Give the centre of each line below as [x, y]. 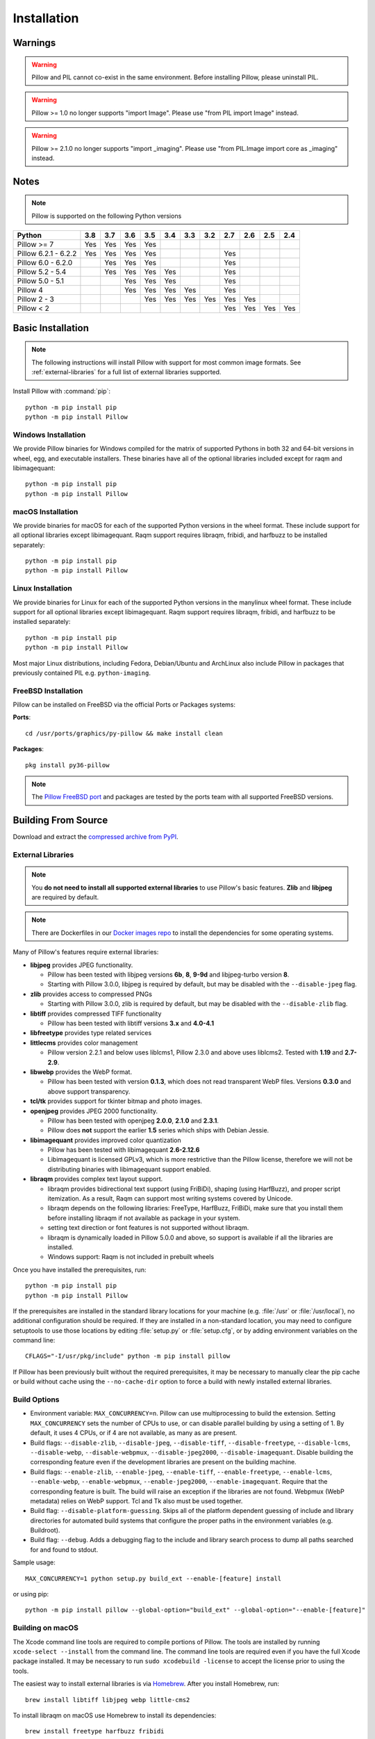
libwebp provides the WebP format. [81, 1072]
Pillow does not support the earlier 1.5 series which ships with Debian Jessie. [158, 1130]
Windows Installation [49, 435]
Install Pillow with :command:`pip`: [62, 391]
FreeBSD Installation [48, 691]
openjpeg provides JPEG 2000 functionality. [94, 1111]
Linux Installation [42, 588]
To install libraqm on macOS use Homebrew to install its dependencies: [115, 1715]
